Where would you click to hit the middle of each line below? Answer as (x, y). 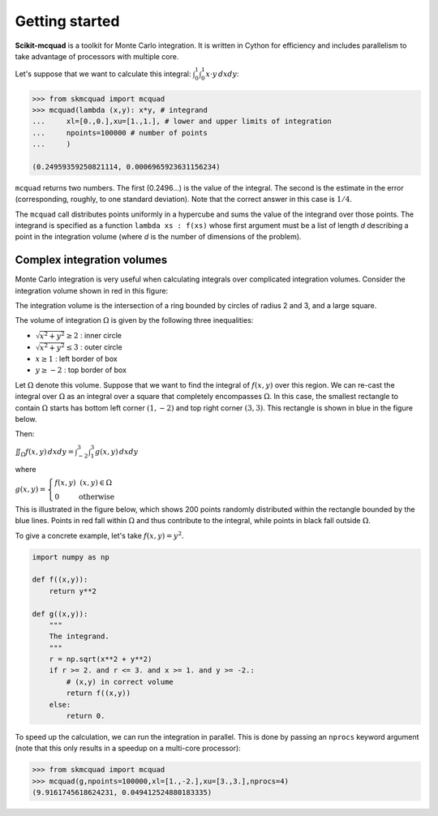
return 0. (86, 716)
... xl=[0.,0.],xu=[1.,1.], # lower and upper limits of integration (182, 121)
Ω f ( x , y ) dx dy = (47, 453)
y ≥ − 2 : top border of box (81, 370)
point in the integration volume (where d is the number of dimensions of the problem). (158, 237)
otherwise (97, 496)
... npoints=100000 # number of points (120, 133)
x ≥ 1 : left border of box (76, 359)
